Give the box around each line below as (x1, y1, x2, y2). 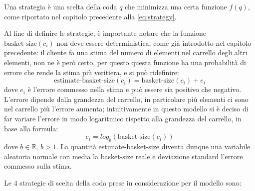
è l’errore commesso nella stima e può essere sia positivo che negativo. (27, 84, 242, 95)
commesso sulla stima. (4, 161, 72, 171)
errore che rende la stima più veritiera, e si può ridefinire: (4, 67, 179, 77)
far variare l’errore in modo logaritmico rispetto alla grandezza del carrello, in (4, 113, 242, 123)
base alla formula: (4, 123, 58, 133)
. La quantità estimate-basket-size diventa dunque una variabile (56, 141, 251, 151)
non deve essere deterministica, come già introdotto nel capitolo (56, 37, 252, 48)
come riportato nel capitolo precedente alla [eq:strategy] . (4, 11, 177, 21)
